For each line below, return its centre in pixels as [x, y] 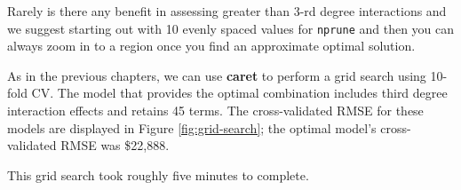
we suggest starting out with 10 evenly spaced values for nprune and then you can [231, 28]
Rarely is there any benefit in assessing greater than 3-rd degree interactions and [227, 11]
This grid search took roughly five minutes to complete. [158, 174]
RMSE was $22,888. [115, 145]
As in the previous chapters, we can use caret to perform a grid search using [217, 75]
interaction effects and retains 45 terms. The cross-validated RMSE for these [215, 111]
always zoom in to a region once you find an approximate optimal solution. [211, 46]
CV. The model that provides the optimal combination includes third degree [239, 93]
